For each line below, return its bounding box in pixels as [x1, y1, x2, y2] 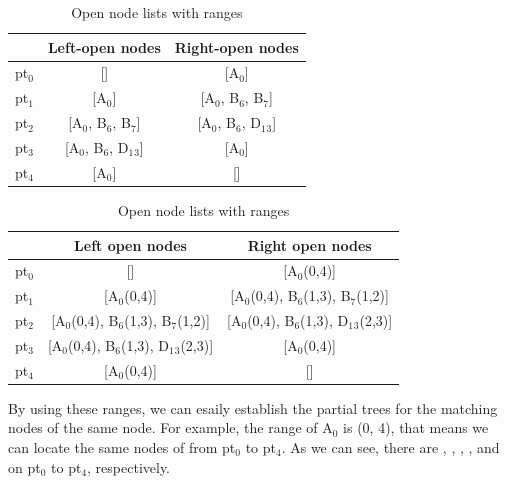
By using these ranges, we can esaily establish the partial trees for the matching [8, 397, 498, 418]
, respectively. [87, 456, 171, 477]
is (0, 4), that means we [343, 417, 489, 438]
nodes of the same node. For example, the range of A [8, 417, 333, 438]
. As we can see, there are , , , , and [281, 437, 500, 457]
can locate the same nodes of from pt [8, 437, 236, 457]
